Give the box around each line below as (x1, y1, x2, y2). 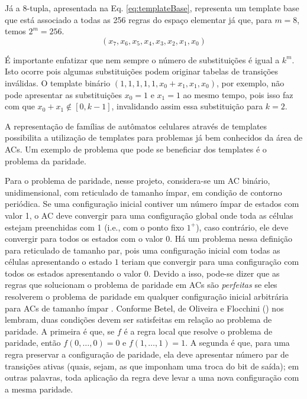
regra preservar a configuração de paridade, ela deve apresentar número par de (5, 348, 289, 361)
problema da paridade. (5, 154, 86, 167)
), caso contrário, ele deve (196, 220, 289, 233)
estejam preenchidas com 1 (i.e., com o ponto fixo (5, 220, 185, 233)
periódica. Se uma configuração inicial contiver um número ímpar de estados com (5, 197, 299, 210)
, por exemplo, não (216, 76, 285, 89)
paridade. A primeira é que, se (5, 325, 115, 337)
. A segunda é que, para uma (185, 336, 290, 349)
